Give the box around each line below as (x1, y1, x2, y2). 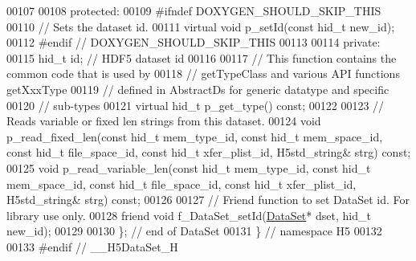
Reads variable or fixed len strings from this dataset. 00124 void (6, 112, 321, 129)
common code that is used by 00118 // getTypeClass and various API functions (6, 65, 400, 82)
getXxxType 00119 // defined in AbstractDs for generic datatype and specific (6, 80, 389, 97)
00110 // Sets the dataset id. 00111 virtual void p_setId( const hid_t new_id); (6, 18, 395, 35)
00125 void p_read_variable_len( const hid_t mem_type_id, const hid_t (6, 159, 371, 176)
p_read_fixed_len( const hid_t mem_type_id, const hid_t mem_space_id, (6, 128, 383, 145)
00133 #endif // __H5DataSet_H (6, 238, 178, 255)
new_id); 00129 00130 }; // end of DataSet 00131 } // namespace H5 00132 (6, 222, 382, 239)
